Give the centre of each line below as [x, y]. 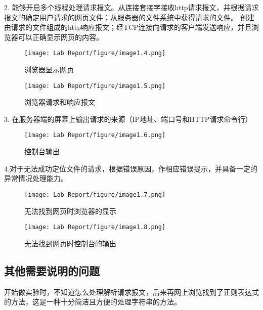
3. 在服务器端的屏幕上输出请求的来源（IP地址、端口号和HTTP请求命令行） [128, 119]
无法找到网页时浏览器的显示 [70, 211]
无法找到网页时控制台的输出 [70, 243]
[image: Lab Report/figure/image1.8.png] [95, 227]
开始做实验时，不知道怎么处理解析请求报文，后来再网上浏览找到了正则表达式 [131, 292]
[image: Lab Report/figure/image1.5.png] [95, 86]
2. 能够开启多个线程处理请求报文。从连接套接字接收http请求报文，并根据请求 [131, 7]
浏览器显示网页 [49, 70]
